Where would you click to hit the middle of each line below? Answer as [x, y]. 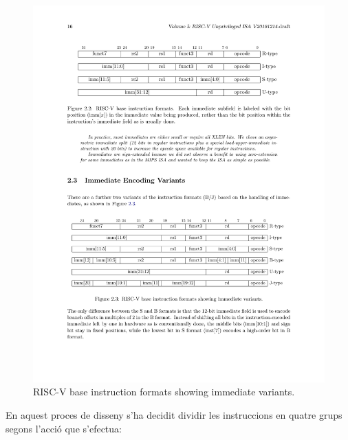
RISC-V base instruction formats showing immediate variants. [164, 392]
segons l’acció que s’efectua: [64, 428]
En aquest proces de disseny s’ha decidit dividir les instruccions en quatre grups [174, 415]
